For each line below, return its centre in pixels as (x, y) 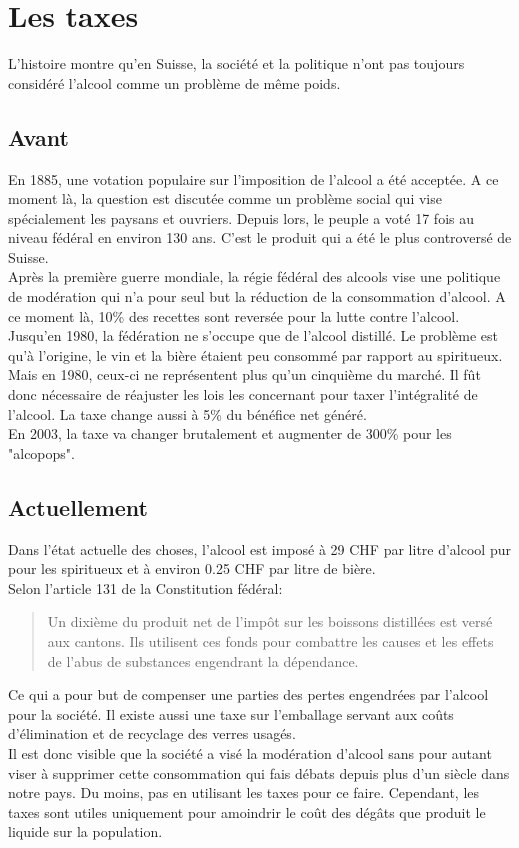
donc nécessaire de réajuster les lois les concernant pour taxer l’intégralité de (243, 394)
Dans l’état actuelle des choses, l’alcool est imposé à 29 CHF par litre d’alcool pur (259, 548)
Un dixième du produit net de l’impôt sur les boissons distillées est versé (270, 621)
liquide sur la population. (85, 831)
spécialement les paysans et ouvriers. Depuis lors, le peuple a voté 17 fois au (241, 217)
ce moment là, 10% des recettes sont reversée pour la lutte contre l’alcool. (234, 315)
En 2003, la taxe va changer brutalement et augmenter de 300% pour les (230, 433)
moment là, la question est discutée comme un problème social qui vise (225, 198)
